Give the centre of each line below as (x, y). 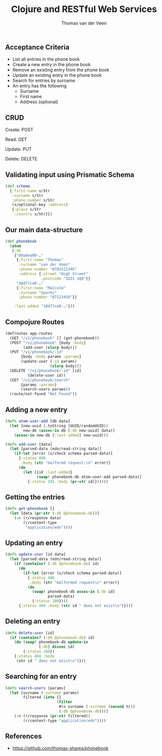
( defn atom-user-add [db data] (38, 421)
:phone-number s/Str (33, 200)
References (23, 736)
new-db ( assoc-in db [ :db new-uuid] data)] (69, 430)
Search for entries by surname (44, 81)
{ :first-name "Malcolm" (41, 288)
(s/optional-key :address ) (40, 205)
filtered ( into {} (42, 697)
